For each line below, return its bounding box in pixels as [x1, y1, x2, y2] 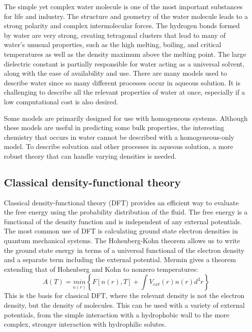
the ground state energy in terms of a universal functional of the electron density [4, 245, 245, 255]
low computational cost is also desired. [4, 96, 118, 106]
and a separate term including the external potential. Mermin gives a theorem [4, 254, 236, 265]
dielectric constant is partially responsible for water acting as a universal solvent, [4, 58, 245, 68]
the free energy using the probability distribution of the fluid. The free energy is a [4, 207, 248, 217]
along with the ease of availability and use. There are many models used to [4, 68, 227, 78]
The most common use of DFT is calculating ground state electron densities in [4, 226, 238, 236]
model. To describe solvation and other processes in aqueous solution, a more [4, 141, 234, 151]
